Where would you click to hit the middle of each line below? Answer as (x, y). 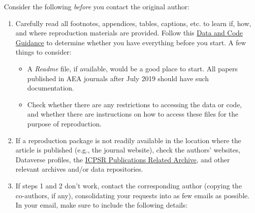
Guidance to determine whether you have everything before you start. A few (131, 42)
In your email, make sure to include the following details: (101, 205)
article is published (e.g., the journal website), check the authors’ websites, (128, 150)
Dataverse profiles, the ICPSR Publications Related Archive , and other (123, 159)
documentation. (51, 88)
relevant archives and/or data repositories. (79, 169)
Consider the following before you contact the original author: (97, 6)
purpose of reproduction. (64, 123)
